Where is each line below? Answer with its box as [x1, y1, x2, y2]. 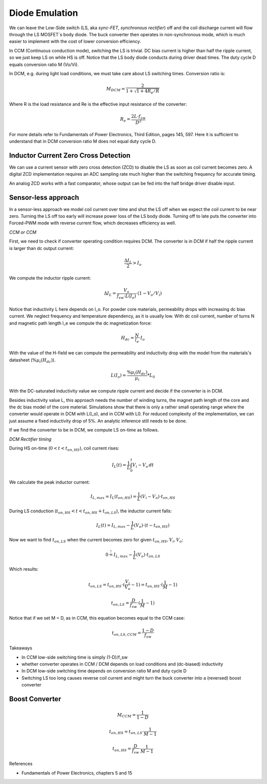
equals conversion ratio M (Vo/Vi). [9, 61, 79, 67]
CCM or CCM [9, 229, 37, 235]
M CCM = [117, 712, 136, 719]
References [9, 761, 33, 767]
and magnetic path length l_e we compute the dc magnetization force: [9, 320, 152, 326]
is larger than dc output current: [9, 245, 74, 251]
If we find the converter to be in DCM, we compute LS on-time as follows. [9, 427, 159, 433]
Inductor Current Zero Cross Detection [9, 151, 131, 159]
